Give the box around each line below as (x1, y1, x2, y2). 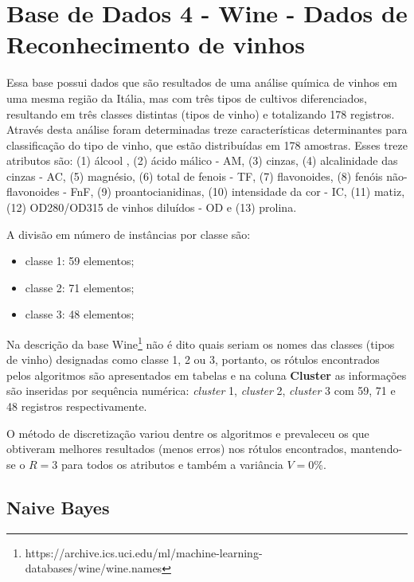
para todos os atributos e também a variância (61, 455, 283, 472)
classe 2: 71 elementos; (25, 279, 135, 295)
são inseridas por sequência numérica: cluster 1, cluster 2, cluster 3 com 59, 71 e (6, 382, 396, 399)
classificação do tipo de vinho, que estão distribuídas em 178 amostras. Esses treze (6, 136, 408, 153)
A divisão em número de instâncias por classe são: (6, 225, 251, 242)
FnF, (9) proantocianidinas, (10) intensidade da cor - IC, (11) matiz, (70, 183, 405, 200)
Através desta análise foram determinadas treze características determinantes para (6, 121, 408, 138)
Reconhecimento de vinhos (6, 28, 305, 61)
